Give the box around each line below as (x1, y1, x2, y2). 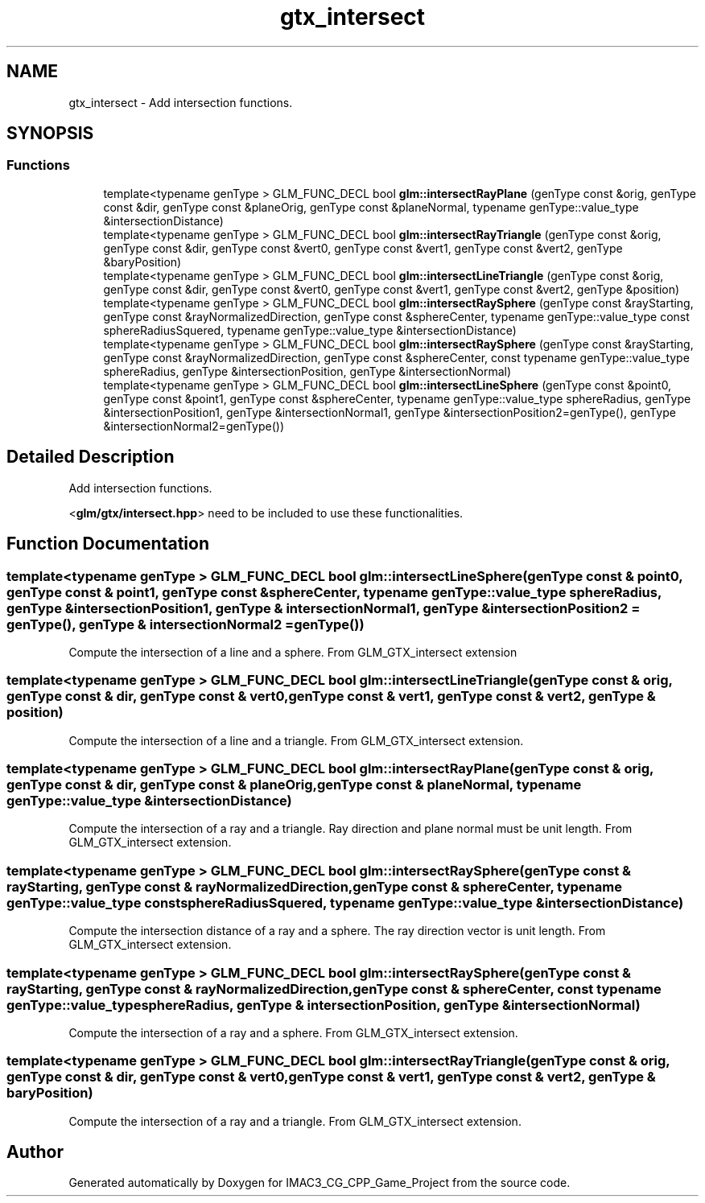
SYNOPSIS (6, 123, 94, 144)
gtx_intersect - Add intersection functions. (68, 95, 293, 109)
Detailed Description (6, 447, 175, 468)
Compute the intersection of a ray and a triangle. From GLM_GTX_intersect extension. (68, 1114, 522, 1128)
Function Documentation (6, 534, 209, 554)
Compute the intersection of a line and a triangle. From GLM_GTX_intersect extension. (68, 733, 524, 748)
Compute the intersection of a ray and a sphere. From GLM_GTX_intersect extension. (68, 1025, 518, 1040)
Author (6, 1142, 64, 1163)
